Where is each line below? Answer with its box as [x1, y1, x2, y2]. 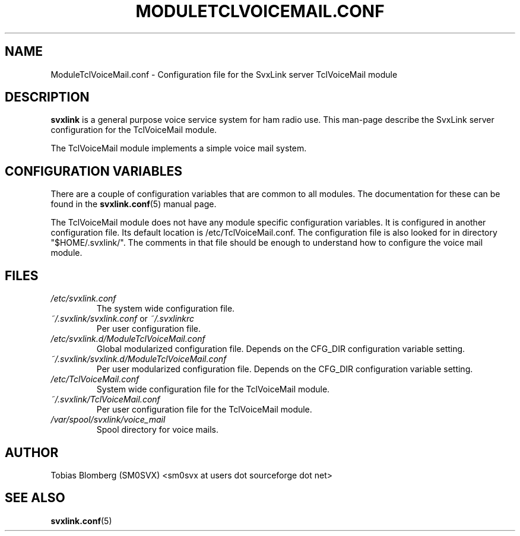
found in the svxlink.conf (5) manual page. [50, 199, 217, 210]
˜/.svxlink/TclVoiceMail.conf [50, 394, 160, 405]
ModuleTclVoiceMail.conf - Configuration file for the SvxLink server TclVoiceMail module [50, 69, 398, 80]
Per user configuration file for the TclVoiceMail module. [96, 404, 312, 415]
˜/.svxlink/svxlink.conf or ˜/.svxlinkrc [50, 313, 195, 324]
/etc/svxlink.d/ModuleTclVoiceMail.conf [50, 334, 205, 344]
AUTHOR [5, 445, 59, 460]
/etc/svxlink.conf [50, 293, 116, 304]
